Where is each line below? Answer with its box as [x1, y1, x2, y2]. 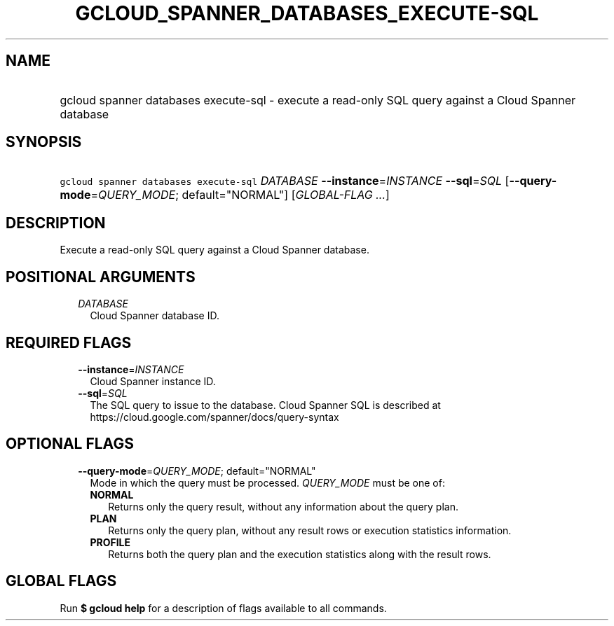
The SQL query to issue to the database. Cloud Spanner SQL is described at [90, 398, 441, 411]
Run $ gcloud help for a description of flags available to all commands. [60, 601, 387, 614]
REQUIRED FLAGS [6, 333, 132, 352]
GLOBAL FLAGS [6, 572, 117, 590]
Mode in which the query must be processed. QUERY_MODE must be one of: [90, 476, 445, 489]
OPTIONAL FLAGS [6, 435, 134, 453]
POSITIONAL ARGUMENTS [6, 267, 196, 286]
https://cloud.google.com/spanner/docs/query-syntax [90, 410, 339, 423]
